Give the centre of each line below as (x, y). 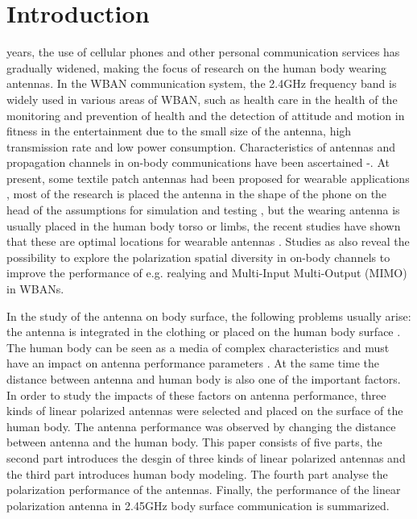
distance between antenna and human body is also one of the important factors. (204, 379)
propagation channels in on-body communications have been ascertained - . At (198, 162)
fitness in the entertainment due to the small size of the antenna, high (179, 131)
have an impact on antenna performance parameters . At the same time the (193, 363)
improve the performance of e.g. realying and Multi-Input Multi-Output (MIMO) (207, 273)
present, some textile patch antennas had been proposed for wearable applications (208, 178)
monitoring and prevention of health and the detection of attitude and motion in (206, 115)
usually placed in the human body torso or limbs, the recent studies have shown (204, 225)
